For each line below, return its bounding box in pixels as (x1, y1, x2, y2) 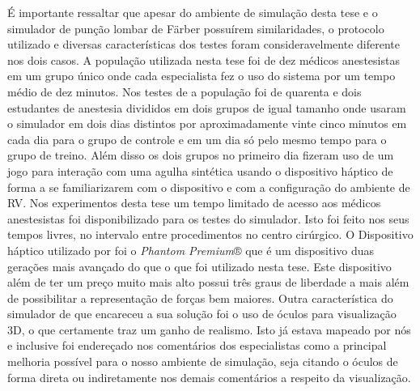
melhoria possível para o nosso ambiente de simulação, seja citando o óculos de (7, 353, 398, 370)
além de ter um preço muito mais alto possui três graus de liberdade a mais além (7, 274, 409, 291)
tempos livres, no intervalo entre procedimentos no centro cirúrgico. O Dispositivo (7, 226, 414, 243)
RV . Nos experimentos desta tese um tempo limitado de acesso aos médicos (7, 194, 381, 211)
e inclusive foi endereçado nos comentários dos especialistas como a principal (7, 337, 387, 354)
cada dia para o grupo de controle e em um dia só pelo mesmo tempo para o (7, 130, 387, 147)
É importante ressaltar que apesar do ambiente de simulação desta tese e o (7, 4, 378, 20)
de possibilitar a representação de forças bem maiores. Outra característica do (7, 289, 393, 306)
